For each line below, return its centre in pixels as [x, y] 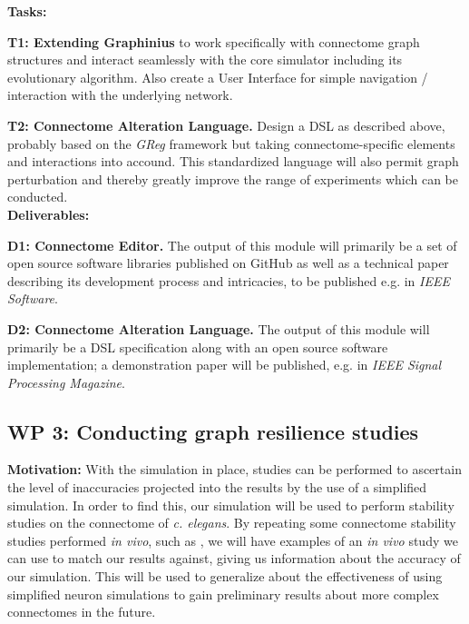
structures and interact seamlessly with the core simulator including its [205, 59]
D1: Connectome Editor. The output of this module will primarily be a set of [232, 245]
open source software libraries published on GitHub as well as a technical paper [228, 263]
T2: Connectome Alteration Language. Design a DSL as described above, [226, 125]
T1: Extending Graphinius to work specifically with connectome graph [214, 41]
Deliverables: [49, 214]
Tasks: [27, 11]
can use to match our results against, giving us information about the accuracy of [234, 558]
